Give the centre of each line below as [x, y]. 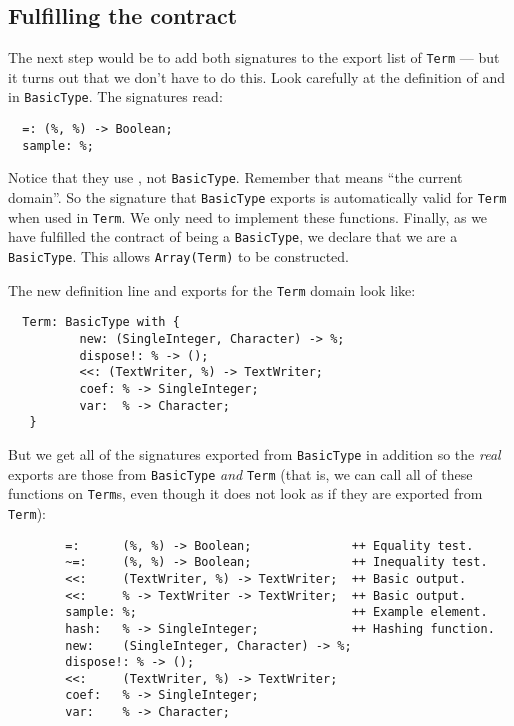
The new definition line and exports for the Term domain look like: [212, 289]
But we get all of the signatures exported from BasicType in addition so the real [254, 453]
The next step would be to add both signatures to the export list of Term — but [254, 57]
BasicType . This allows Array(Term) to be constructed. [179, 256]
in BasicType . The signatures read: [115, 96]
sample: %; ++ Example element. [276, 612]
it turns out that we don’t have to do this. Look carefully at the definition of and [257, 76]
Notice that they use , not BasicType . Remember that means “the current [235, 177]
